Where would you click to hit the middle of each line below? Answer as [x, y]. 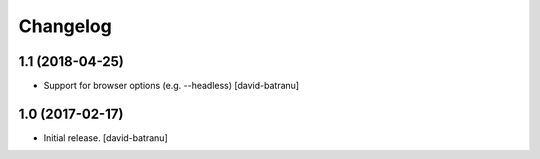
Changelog [65, 26]
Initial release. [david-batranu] [106, 137]
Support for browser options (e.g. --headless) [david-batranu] [171, 86]
